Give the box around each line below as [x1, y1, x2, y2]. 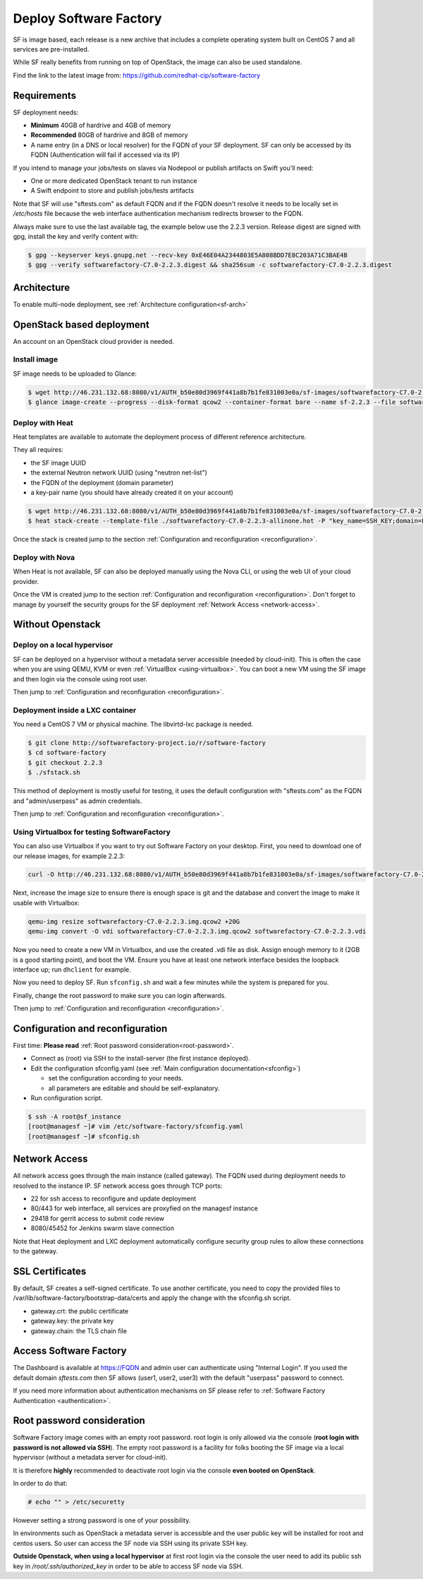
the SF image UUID [30, 458, 87, 467]
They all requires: [13, 446, 63, 454]
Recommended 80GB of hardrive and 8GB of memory [30, 131, 188, 139]
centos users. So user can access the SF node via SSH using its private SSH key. [13, 1539, 248, 1547]
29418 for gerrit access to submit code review [30, 1214, 165, 1222]
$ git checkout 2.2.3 [27, 758, 103, 766]
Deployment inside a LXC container [13, 705, 137, 715]
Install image [13, 354, 59, 364]
